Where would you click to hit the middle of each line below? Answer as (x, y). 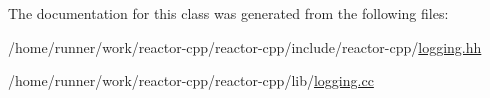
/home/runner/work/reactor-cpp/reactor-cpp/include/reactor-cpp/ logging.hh (245, 46)
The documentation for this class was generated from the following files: (228, 13)
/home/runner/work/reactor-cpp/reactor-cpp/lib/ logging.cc (191, 80)
